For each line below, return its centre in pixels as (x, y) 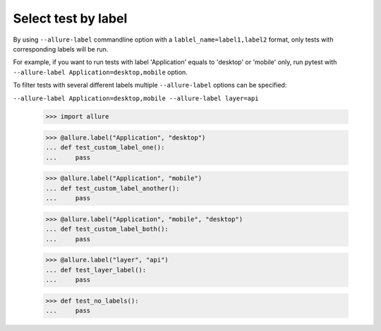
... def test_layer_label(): (96, 270)
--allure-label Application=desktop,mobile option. (101, 72)
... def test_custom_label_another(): (113, 188)
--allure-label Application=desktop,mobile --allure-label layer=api (136, 98)
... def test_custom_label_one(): (105, 148)
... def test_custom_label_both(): (107, 229)
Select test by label (70, 18)
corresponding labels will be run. (61, 49)
